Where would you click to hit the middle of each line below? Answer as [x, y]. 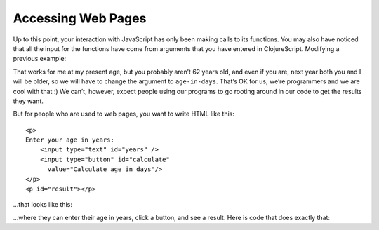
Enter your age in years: [70, 140]
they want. [28, 101]
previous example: [40, 59]
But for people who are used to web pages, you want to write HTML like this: [124, 114]
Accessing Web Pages [80, 18]
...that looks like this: [43, 205]
